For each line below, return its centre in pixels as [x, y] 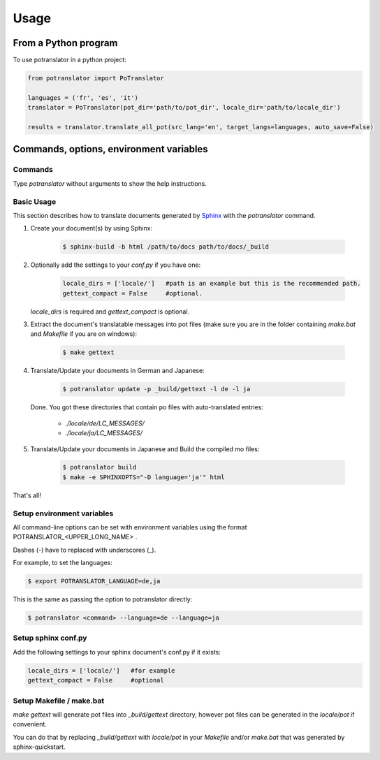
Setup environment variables [63, 513]
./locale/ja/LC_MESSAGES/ [104, 433]
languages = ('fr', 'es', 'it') [83, 97]
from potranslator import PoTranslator [96, 78]
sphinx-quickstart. [39, 747]
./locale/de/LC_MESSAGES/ [105, 423]
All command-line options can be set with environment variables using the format [130, 527]
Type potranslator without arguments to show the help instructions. [110, 183]
